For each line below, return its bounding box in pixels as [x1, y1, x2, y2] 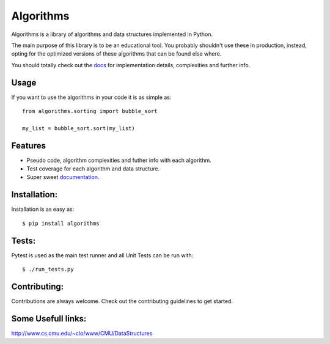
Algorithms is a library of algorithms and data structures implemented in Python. [11, 31, 213, 38]
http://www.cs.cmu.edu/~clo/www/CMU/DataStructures [11, 329, 153, 337]
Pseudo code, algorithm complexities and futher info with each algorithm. [26, 156, 212, 164]
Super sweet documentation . [26, 174, 100, 181]
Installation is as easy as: [11, 205, 75, 213]
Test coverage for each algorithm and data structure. [26, 165, 160, 172]
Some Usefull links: [11, 313, 87, 324]
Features [11, 141, 46, 151]
